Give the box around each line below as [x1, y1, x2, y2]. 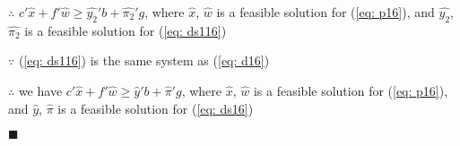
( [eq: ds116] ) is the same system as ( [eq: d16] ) [18, 51, 270, 70]
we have [18, 81, 63, 99]
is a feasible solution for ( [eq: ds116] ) [24, 21, 227, 39]
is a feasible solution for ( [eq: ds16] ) [57, 99, 254, 117]
